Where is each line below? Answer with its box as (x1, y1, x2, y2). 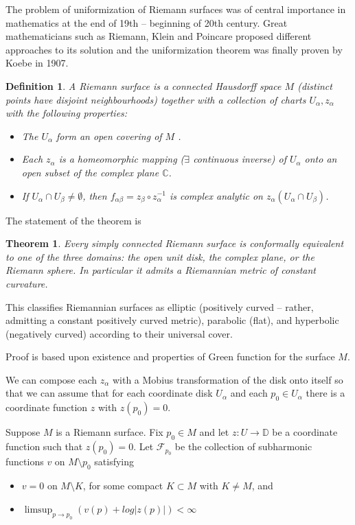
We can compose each (5, 372, 98, 386)
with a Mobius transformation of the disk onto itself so (112, 372, 343, 386)
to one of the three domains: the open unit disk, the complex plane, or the (5, 249, 314, 264)
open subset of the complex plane (21, 165, 159, 179)
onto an (304, 152, 337, 166)
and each (230, 386, 268, 400)
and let (199, 425, 229, 439)
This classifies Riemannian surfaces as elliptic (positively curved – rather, (5, 299, 314, 314)
